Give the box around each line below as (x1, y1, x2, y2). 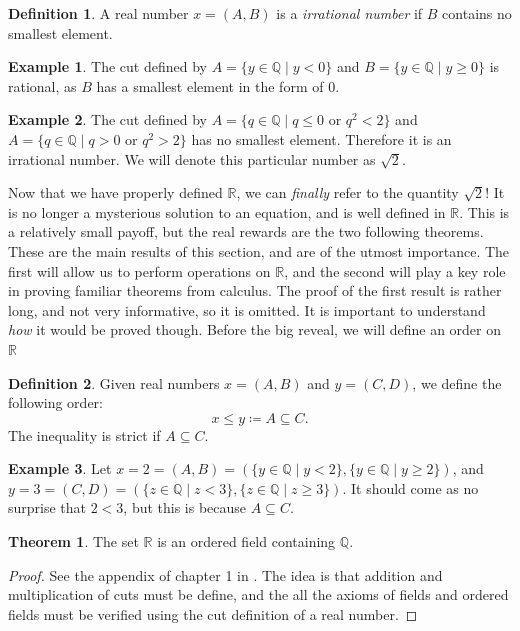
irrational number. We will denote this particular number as (8, 148, 376, 169)
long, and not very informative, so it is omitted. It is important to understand (8, 299, 486, 320)
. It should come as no (342, 477, 479, 498)
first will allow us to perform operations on (8, 260, 271, 281)
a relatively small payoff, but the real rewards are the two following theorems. (8, 221, 484, 242)
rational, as (8, 75, 77, 96)
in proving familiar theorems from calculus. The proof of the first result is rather (8, 280, 502, 301)
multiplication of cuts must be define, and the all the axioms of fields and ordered (8, 584, 509, 605)
